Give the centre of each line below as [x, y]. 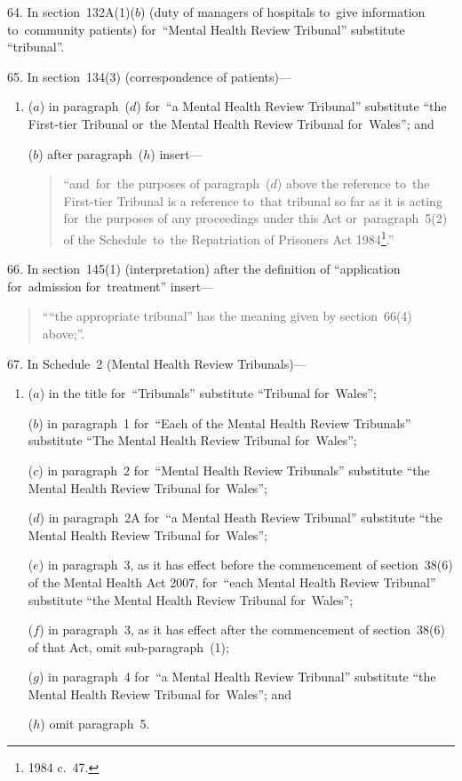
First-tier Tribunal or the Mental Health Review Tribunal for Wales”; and [231, 123]
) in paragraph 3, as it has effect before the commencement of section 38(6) [246, 565]
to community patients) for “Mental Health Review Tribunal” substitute [206, 29]
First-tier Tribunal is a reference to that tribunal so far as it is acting [253, 200]
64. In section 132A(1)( [71, 12]
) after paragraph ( [91, 153]
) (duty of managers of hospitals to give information [283, 12]
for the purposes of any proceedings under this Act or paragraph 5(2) [255, 218]
